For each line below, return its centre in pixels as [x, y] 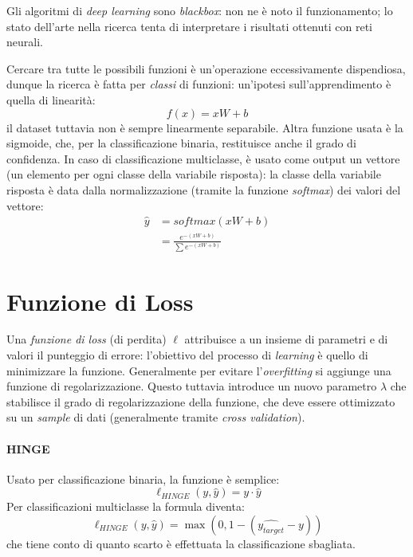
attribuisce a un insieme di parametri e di [286, 339]
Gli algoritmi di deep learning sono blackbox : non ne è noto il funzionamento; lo [200, 10]
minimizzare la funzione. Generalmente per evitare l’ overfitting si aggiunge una [199, 370]
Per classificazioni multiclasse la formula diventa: [126, 506]
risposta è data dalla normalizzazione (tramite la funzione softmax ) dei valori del [204, 189]
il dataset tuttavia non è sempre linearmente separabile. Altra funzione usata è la [205, 127]
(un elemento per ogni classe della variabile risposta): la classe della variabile [194, 174]
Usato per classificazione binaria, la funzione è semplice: [143, 479]
